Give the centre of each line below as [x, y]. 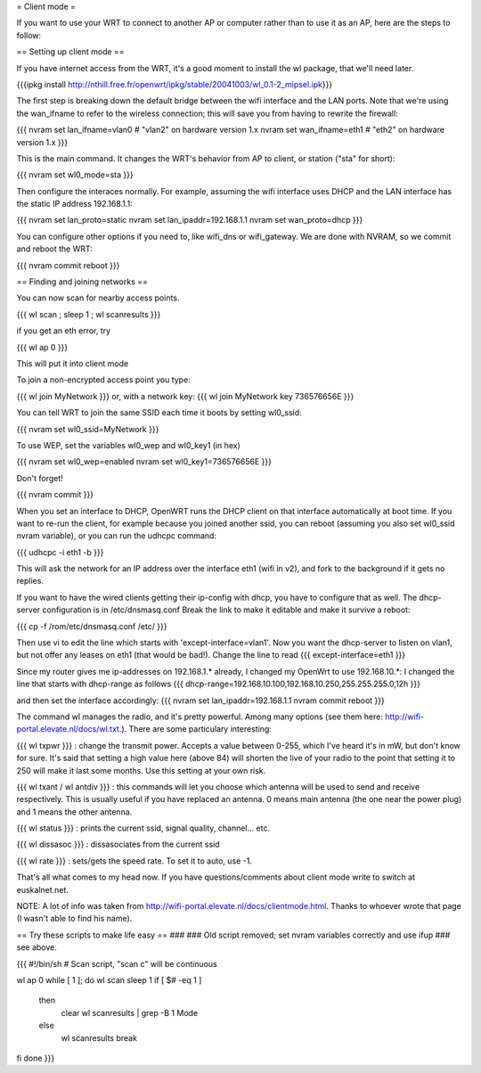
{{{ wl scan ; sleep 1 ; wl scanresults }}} [89, 314]
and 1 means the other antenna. [74, 812]
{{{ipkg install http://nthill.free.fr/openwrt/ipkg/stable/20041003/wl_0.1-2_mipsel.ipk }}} [175, 84]
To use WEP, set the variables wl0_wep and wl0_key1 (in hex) [128, 445]
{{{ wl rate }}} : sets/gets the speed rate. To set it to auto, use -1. [135, 861]
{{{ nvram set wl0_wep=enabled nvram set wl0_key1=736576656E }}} [144, 462]
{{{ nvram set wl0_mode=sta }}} [75, 175]
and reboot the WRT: [55, 249]
